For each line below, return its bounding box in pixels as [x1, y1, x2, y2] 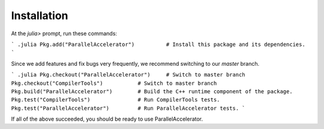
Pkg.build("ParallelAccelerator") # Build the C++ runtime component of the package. [11, 88, 293, 95]
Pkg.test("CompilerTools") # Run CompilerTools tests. [11, 96, 220, 103]
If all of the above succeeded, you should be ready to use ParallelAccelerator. [11, 115, 203, 122]
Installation [11, 9, 68, 22]
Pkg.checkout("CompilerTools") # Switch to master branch [11, 79, 217, 87]
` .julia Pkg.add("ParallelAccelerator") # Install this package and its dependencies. [11, 41, 305, 48]
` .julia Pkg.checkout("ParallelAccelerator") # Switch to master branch [11, 72, 245, 78]
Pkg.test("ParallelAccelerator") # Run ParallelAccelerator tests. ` [11, 105, 245, 112]
